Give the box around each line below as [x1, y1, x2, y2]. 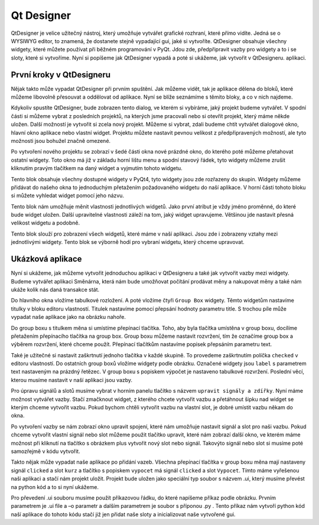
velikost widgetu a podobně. [11, 219, 80, 227]
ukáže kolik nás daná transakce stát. [11, 286, 100, 293]
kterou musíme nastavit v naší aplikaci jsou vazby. [11, 376, 133, 383]
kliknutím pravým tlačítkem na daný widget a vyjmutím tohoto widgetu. [11, 165, 183, 172]
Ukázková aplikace [11, 254, 82, 264]
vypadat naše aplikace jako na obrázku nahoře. [11, 314, 126, 321]
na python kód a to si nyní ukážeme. [11, 483, 99, 490]
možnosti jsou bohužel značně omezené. [11, 137, 111, 144]
